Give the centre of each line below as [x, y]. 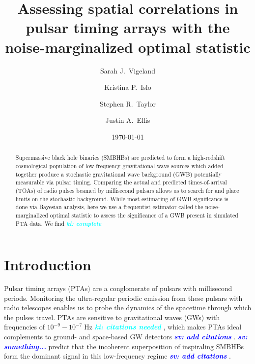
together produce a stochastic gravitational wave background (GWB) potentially [119, 174]
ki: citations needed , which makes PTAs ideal [168, 327]
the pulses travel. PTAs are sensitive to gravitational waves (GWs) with [112, 317]
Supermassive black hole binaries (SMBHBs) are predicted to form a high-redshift [120, 158]
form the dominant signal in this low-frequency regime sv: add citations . [117, 356]
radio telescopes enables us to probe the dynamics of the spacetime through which [128, 308]
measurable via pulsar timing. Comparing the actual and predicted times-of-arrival [121, 182]
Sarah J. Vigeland [128, 70]
